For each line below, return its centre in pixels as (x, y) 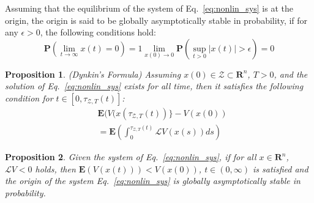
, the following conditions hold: (98, 32)
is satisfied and (281, 168)
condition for (29, 98)
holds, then (55, 168)
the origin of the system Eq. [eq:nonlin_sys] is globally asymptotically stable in (153, 181)
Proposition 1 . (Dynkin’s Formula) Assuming (93, 74)
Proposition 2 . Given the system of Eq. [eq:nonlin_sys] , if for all (131, 157)
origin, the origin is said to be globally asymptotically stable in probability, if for (156, 20)
